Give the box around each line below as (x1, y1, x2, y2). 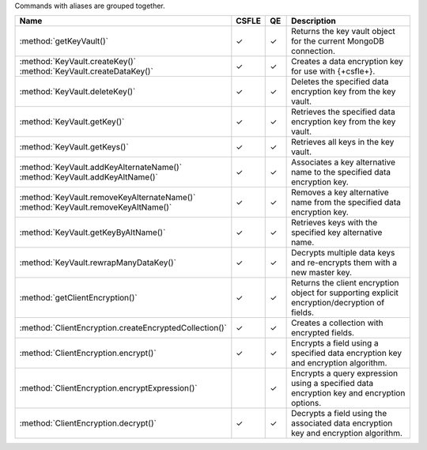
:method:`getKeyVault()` (19, 36, 108, 47)
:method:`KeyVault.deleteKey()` (19, 86, 136, 97)
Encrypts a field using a (291, 338, 379, 349)
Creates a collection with (291, 317, 384, 328)
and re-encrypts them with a (291, 257, 398, 268)
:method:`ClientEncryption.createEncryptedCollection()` (19, 323, 227, 334)
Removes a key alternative (291, 187, 389, 198)
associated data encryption (291, 418, 393, 429)
